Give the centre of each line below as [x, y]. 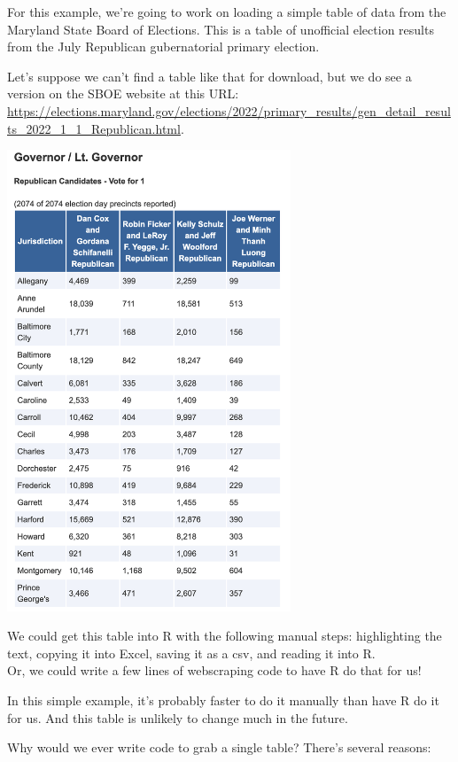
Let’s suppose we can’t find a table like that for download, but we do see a [210, 76]
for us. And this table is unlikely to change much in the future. [178, 717]
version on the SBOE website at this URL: [123, 93]
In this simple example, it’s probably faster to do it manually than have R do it [223, 700]
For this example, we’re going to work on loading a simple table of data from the [227, 12]
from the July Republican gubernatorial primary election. [163, 47]
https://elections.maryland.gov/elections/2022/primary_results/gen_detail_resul [229, 110]
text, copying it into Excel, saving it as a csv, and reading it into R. [191, 653]
